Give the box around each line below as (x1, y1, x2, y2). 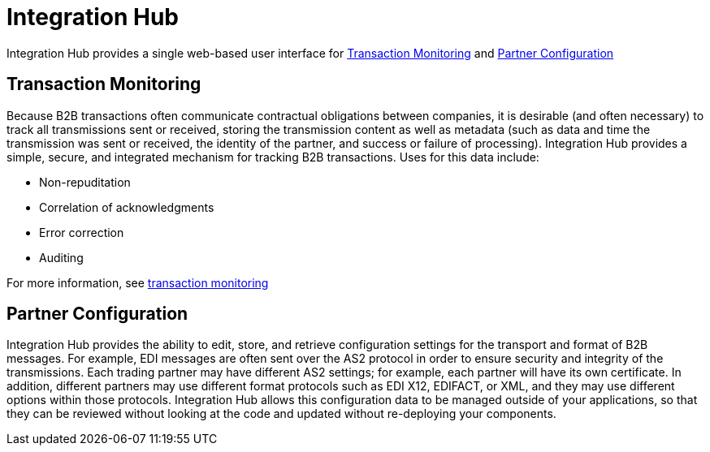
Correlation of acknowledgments (39, 200, 214, 214)
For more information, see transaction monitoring (6, 275, 269, 290)
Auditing (39, 250, 84, 265)
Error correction (39, 225, 124, 239)
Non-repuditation (39, 174, 131, 189)
